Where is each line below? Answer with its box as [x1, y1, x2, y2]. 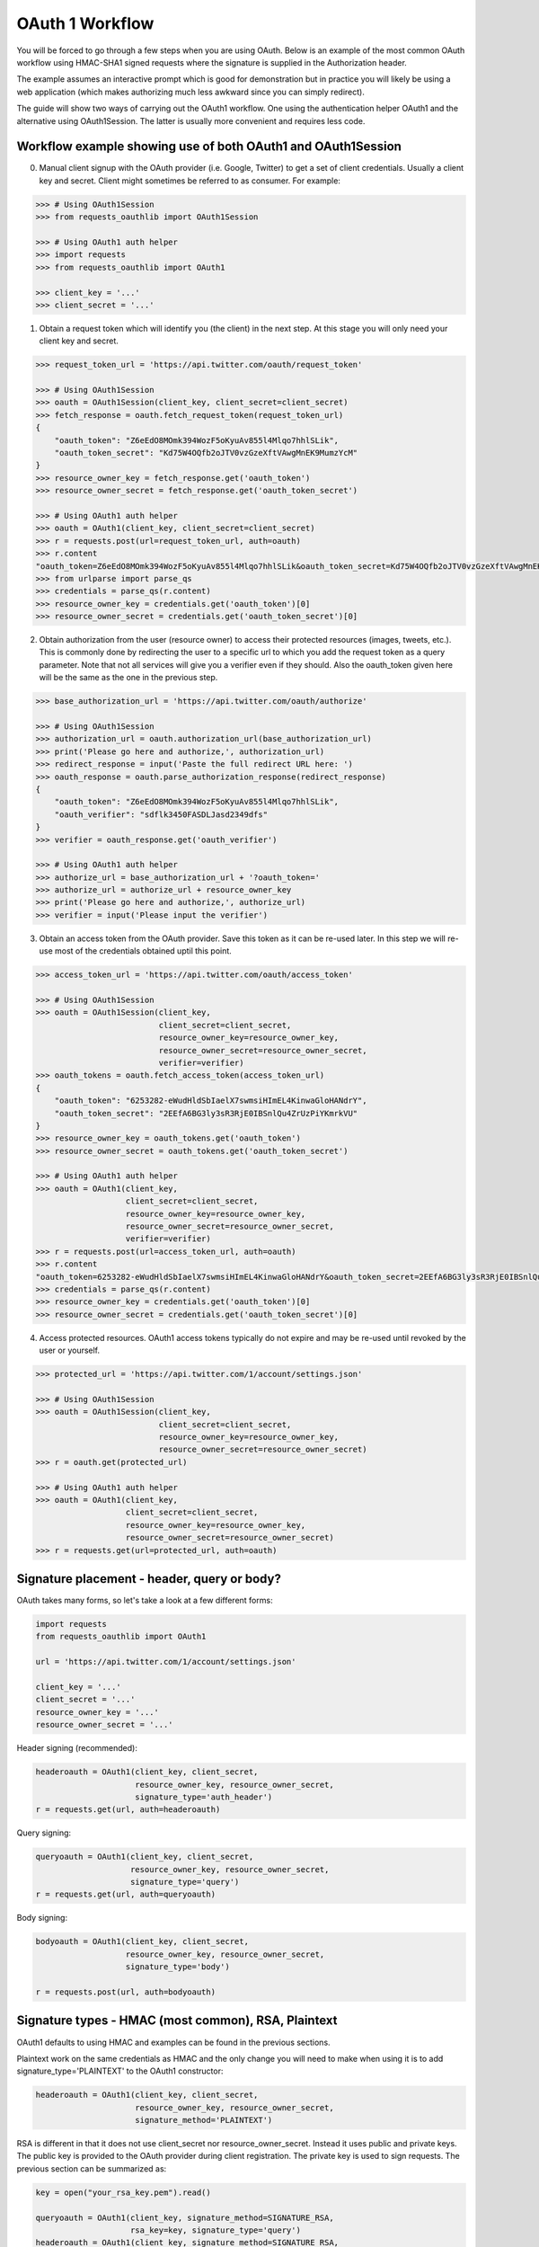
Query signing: [16, 1827, 72, 1838]
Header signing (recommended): [16, 1743, 138, 1754]
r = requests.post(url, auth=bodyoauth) [35, 1987, 216, 1997]
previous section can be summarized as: [16, 2163, 167, 2174]
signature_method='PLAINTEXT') [135, 2115, 273, 2126]
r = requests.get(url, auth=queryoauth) [35, 1889, 216, 1900]
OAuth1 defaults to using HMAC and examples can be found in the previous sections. [16, 2037, 331, 2047]
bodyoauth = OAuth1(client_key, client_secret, [35, 1937, 249, 1947]
